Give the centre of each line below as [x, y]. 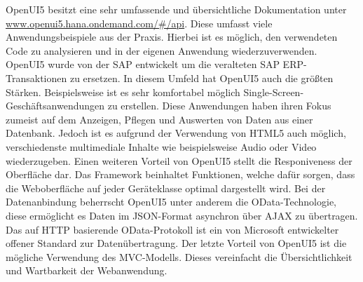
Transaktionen [36, 78]
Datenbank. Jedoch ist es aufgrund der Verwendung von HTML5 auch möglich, [176, 133]
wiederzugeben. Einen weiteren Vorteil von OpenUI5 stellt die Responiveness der [179, 160]
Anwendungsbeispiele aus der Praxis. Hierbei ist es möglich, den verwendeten [172, 37]
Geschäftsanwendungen [55, 106]
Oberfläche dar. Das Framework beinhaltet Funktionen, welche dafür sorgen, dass [180, 174]
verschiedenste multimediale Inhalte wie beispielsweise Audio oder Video [161, 146]
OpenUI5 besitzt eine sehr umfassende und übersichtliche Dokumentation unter [176, 9]
